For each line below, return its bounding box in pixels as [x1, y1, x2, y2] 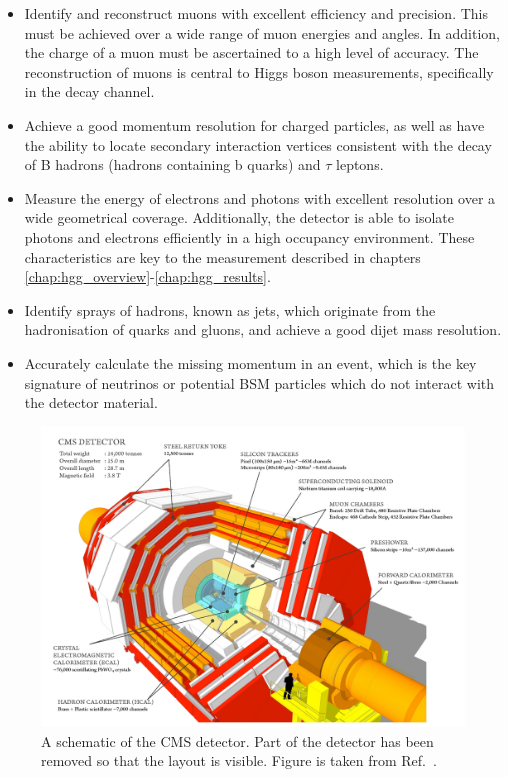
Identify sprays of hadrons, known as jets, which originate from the [24, 299, 436, 320]
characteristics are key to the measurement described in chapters [24, 246, 421, 267]
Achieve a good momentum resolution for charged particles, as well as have [24, 114, 485, 135]
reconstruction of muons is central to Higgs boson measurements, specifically [24, 61, 494, 82]
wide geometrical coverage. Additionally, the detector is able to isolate [24, 207, 454, 228]
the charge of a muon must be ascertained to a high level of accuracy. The [24, 42, 479, 63]
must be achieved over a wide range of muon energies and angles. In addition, [24, 22, 500, 43]
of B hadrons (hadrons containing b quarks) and [24, 154, 321, 175]
